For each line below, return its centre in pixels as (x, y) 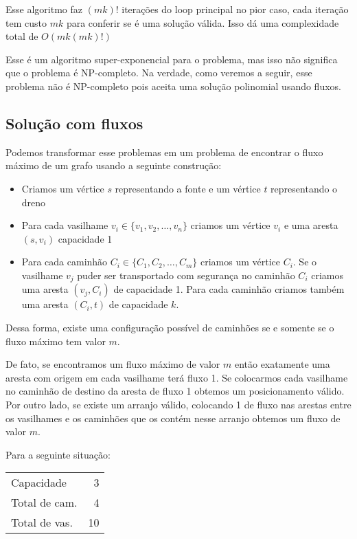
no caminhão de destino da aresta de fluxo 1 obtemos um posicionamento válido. (175, 391)
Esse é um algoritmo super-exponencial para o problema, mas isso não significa (172, 59)
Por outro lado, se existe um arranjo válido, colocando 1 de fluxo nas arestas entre (178, 404)
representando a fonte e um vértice (188, 188)
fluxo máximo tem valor (56, 341)
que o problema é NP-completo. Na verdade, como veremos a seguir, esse (159, 73)
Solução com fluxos (74, 123)
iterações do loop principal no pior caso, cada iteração (235, 9)
